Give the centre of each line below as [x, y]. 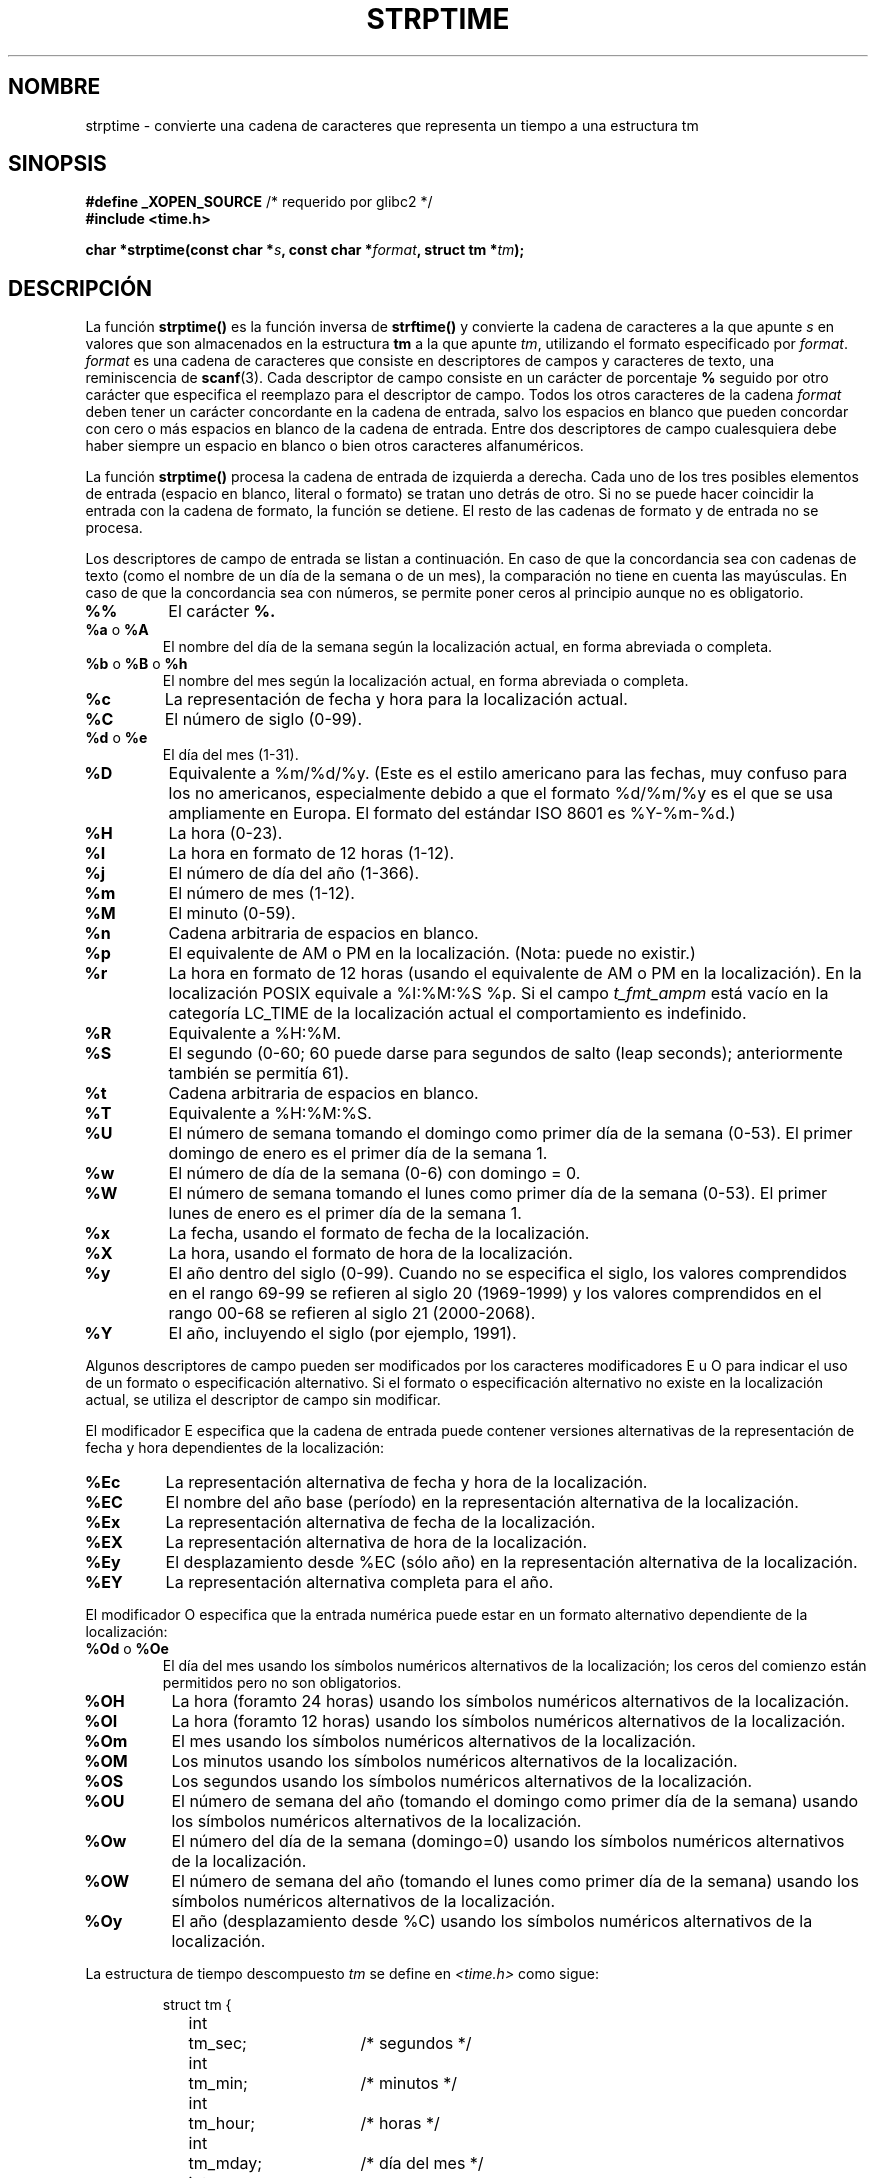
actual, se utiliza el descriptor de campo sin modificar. [263, 1400]
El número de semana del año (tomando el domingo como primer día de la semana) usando [515, 1801]
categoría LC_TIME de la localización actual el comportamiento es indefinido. [457, 1013]
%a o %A [117, 630]
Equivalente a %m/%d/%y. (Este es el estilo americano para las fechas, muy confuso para [508, 773]
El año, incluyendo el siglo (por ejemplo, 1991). [342, 1333]
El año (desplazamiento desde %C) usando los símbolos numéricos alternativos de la [492, 1921]
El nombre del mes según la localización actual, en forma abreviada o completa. [425, 681]
